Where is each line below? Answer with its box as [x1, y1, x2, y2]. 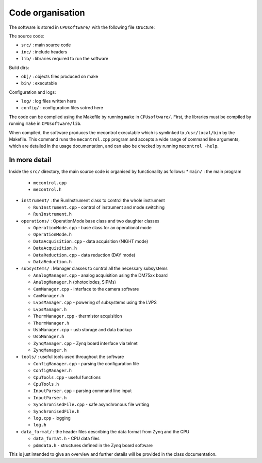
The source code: [9, 33, 45, 39]
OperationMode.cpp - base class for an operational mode [33, 225, 152, 231]
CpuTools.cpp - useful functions [33, 374, 101, 380]
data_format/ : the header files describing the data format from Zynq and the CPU [21, 429, 190, 434]
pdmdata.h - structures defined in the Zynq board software [33, 442, 153, 448]
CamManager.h [33, 293, 65, 298]
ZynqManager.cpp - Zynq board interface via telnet [33, 340, 138, 346]
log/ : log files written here [21, 98, 76, 104]
